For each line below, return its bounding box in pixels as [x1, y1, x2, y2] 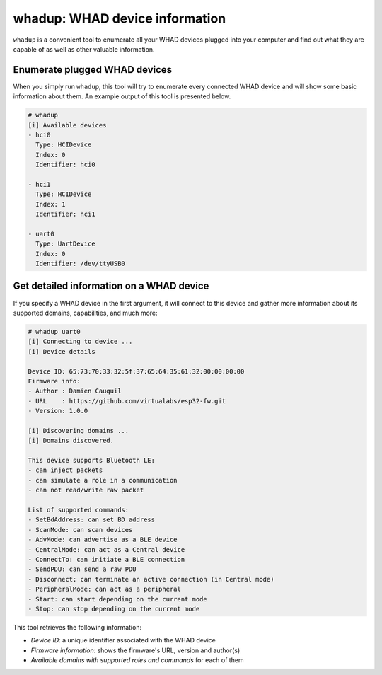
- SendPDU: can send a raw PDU [28, 565, 137, 573]
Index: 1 [35, 200, 66, 208]
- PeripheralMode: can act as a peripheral [28, 585, 182, 594]
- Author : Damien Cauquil [28, 387, 122, 396]
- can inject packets [28, 466, 103, 474]
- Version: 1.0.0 [28, 407, 88, 415]
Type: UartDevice [35, 240, 95, 248]
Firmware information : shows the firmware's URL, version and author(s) [30, 646, 241, 654]
